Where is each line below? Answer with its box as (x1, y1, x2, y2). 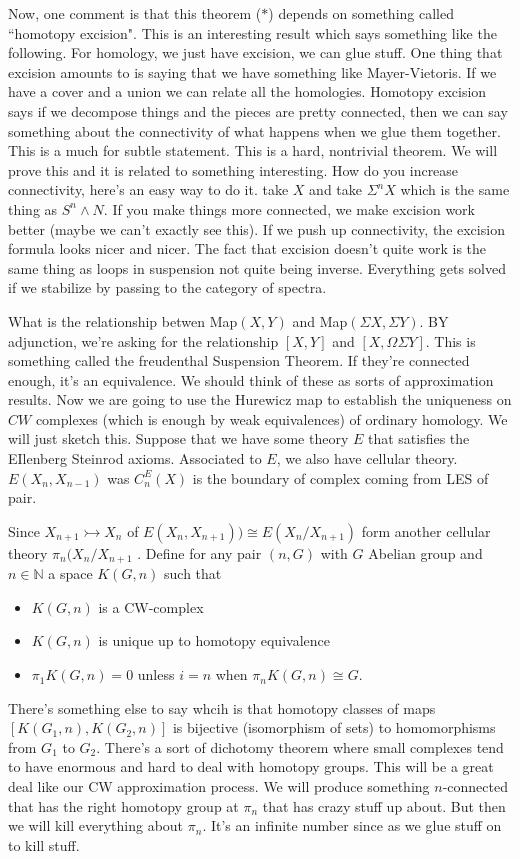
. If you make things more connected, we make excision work (103, 198, 475, 219)
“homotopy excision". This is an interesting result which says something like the (8, 22, 497, 43)
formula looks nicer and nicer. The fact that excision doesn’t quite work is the (8, 238, 487, 259)
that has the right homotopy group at (8, 795, 239, 816)
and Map (292, 310, 348, 331)
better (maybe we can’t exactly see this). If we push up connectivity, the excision (8, 218, 505, 239)
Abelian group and (368, 542, 483, 563)
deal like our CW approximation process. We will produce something (8, 776, 430, 797)
